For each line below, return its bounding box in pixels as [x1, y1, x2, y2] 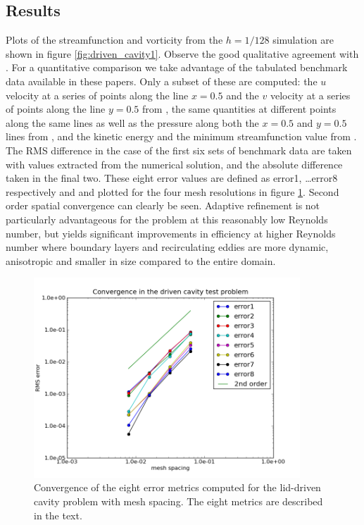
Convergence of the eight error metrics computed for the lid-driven [34, 480, 321, 495]
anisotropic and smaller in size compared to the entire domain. [6, 253, 276, 268]
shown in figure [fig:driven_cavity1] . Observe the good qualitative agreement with [6, 46, 359, 61]
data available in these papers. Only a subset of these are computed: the [6, 73, 318, 88]
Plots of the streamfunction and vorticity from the [6, 32, 223, 47]
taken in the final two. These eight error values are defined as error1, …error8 [6, 171, 338, 185]
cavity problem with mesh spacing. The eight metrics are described [34, 493, 323, 508]
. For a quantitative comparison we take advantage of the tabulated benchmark [6, 60, 348, 75]
